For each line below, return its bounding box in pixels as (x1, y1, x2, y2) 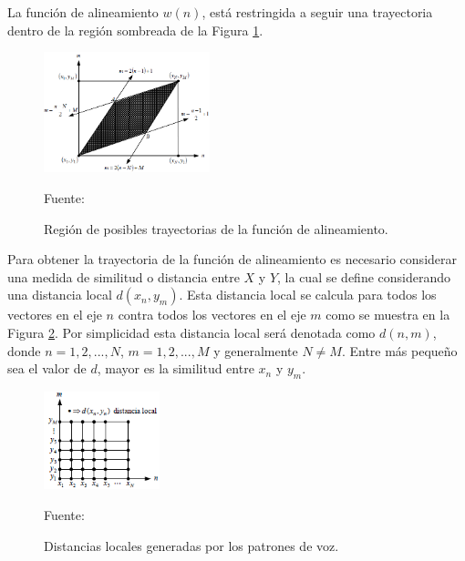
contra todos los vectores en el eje (118, 305, 306, 324)
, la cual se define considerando (277, 267, 451, 286)
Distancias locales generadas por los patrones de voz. (44, 535, 339, 555)
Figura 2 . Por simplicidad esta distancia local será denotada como (7, 323, 376, 342)
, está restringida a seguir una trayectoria (201, 3, 433, 21)
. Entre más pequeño (341, 341, 458, 360)
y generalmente (213, 341, 298, 360)
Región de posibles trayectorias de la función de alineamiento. (44, 219, 388, 238)
